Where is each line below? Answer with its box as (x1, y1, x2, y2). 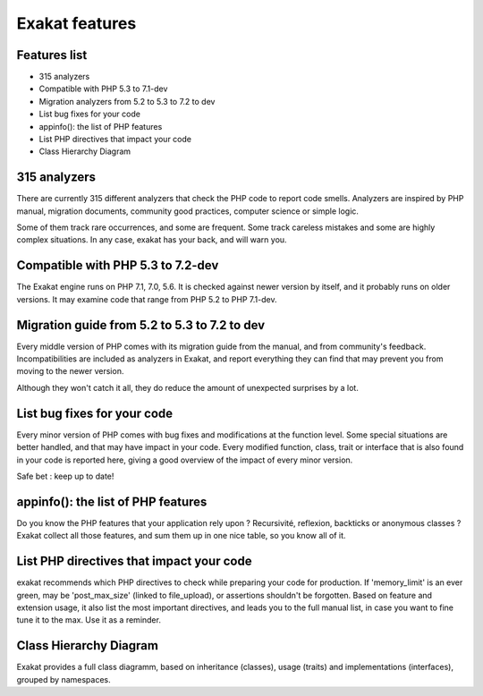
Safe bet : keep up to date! (16, 471, 114, 481)
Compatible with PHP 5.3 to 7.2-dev (16, 258, 219, 273)
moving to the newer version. (16, 366, 124, 377)
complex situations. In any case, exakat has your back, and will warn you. (16, 234, 287, 245)
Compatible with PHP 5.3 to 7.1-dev (38, 83, 168, 94)
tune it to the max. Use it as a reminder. (16, 615, 161, 625)
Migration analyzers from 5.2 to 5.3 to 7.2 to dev (38, 96, 216, 106)
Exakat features (16, 13, 137, 33)
